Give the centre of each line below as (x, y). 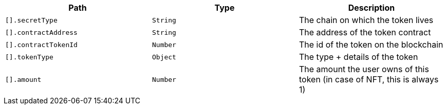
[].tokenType (29, 57)
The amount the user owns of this (364, 69)
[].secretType (31, 20)
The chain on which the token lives (366, 20)
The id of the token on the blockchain (371, 45)
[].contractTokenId (41, 45)
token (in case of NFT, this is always (369, 79)
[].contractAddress (41, 32)
